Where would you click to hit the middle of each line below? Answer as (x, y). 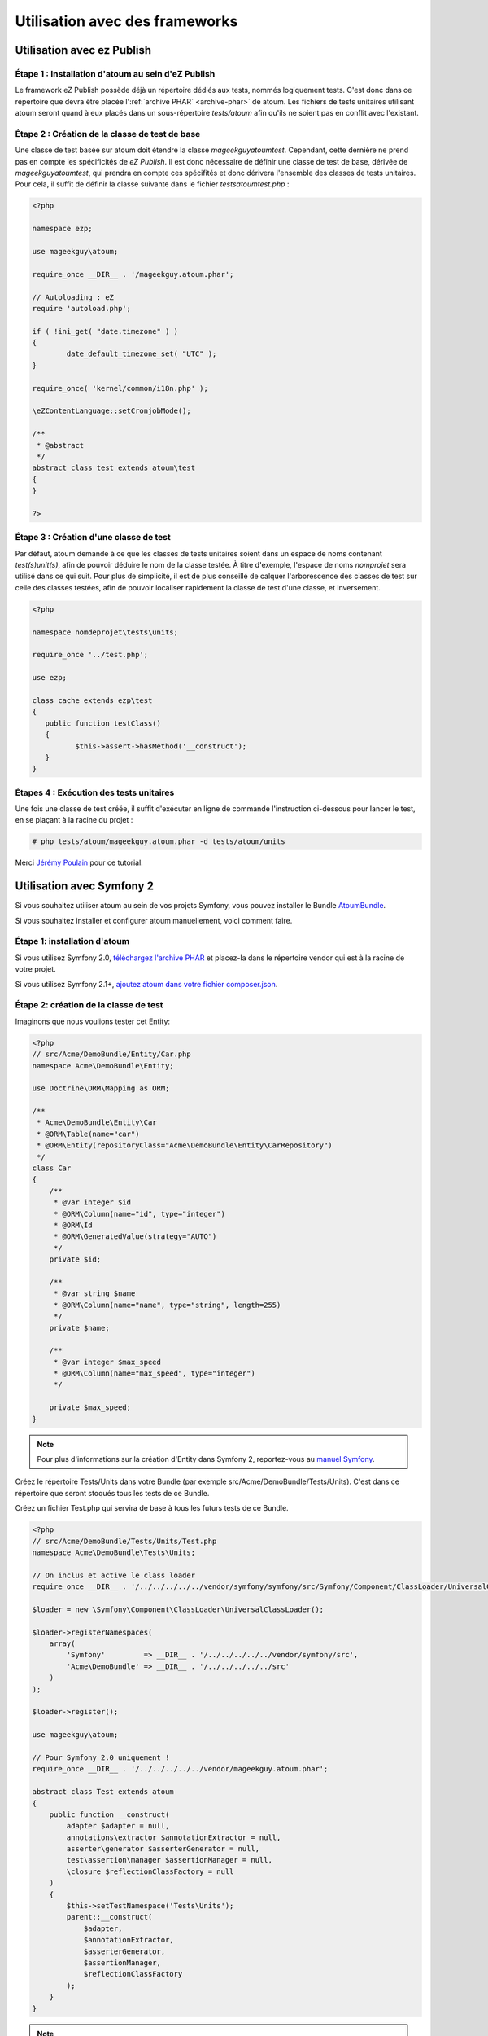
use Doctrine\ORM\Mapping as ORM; (101, 1088)
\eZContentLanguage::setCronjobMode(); (111, 411)
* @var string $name (94, 1294)
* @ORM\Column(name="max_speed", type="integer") (154, 1373)
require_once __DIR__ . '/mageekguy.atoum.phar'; (133, 274)
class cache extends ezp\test (92, 700)
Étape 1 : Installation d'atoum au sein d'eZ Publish (115, 73)
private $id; (75, 1259)
